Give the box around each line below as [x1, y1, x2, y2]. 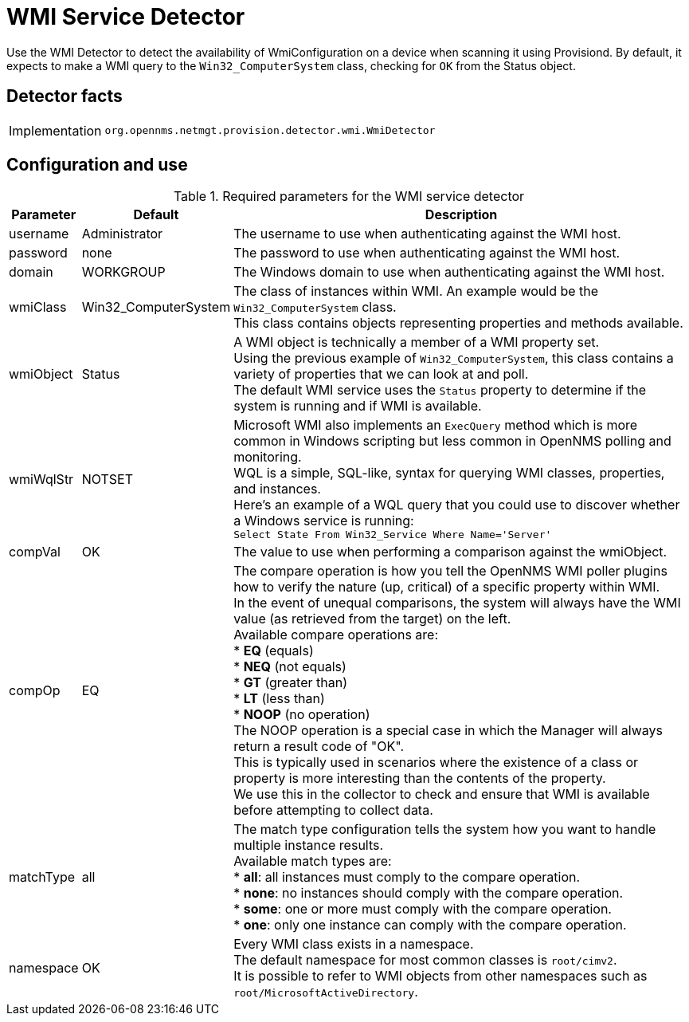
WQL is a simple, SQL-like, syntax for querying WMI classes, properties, [233, 465, 665, 482]
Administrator [81, 226, 163, 242]
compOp [9, 682, 61, 699]
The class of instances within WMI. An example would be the [233, 283, 599, 300]
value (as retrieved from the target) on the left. [233, 611, 511, 627]
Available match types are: [233, 853, 392, 870]
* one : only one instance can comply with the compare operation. [233, 917, 627, 934]
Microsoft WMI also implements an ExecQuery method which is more [233, 417, 638, 434]
